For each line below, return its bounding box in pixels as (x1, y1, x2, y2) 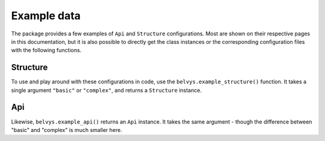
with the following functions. (11, 47, 82, 54)
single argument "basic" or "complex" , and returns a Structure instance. (11, 86, 202, 94)
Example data (11, 9, 81, 22)
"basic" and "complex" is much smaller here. (11, 126, 123, 133)
